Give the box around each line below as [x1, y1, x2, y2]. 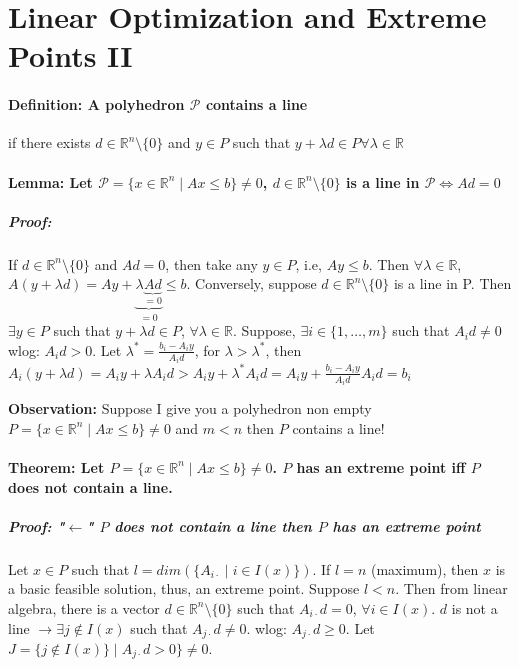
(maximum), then [370, 558, 479, 579]
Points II [8, 35, 133, 76]
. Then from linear [395, 578, 508, 599]
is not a [451, 597, 498, 618]
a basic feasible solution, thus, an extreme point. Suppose [8, 578, 360, 599]
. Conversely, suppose [186, 273, 317, 294]
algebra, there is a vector [8, 597, 160, 618]
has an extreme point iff [296, 456, 466, 477]
